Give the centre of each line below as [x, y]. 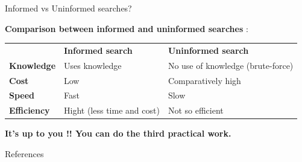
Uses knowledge [93, 65]
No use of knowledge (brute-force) [231, 65]
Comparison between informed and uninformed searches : [127, 28]
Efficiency [30, 110]
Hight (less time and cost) [112, 110]
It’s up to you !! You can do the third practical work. [118, 133]
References [24, 154]
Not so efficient [196, 110]
